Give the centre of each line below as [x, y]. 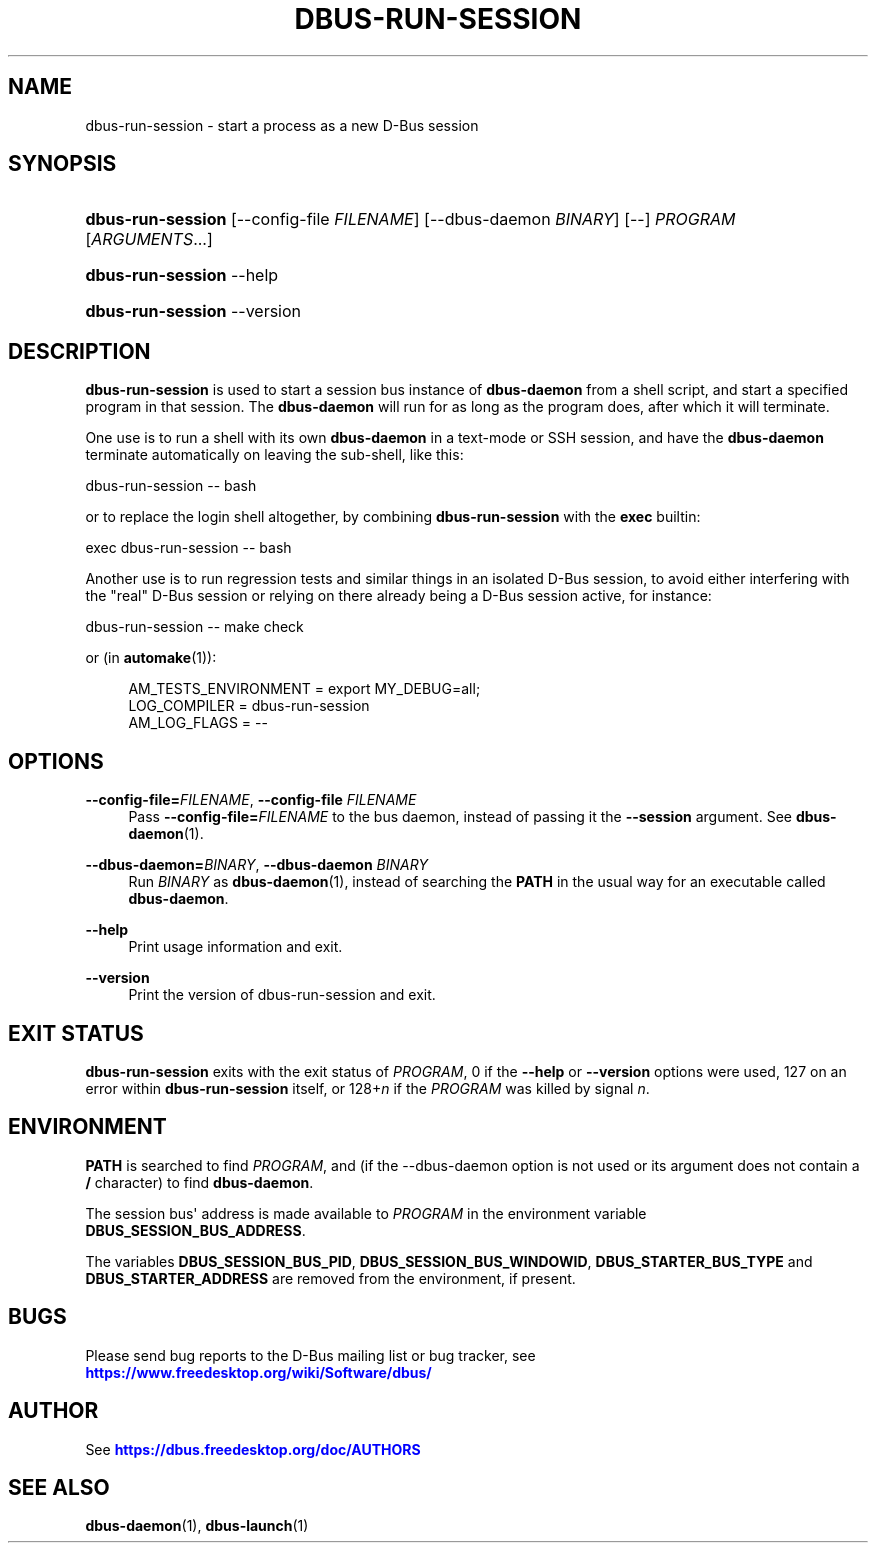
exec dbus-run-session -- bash [188, 548]
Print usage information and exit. [235, 947]
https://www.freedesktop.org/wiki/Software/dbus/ [258, 1372]
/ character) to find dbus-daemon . [199, 1182]
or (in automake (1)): [151, 658]
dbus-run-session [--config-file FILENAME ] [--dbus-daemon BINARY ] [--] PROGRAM [410, 219]
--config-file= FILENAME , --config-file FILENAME [251, 800]
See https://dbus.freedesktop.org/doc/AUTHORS [253, 1449]
